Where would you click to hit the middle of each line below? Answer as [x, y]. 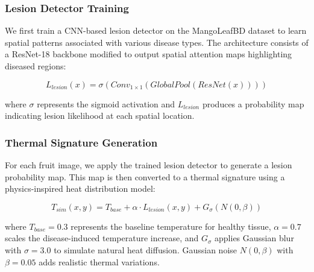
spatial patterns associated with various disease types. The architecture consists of [157, 42]
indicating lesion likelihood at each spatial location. [100, 115]
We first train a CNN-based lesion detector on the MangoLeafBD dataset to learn [156, 30]
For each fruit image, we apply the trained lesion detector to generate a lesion [149, 165]
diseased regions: [36, 66]
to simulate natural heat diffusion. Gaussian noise [145, 249]
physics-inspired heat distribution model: [80, 188]
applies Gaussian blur [254, 238]
